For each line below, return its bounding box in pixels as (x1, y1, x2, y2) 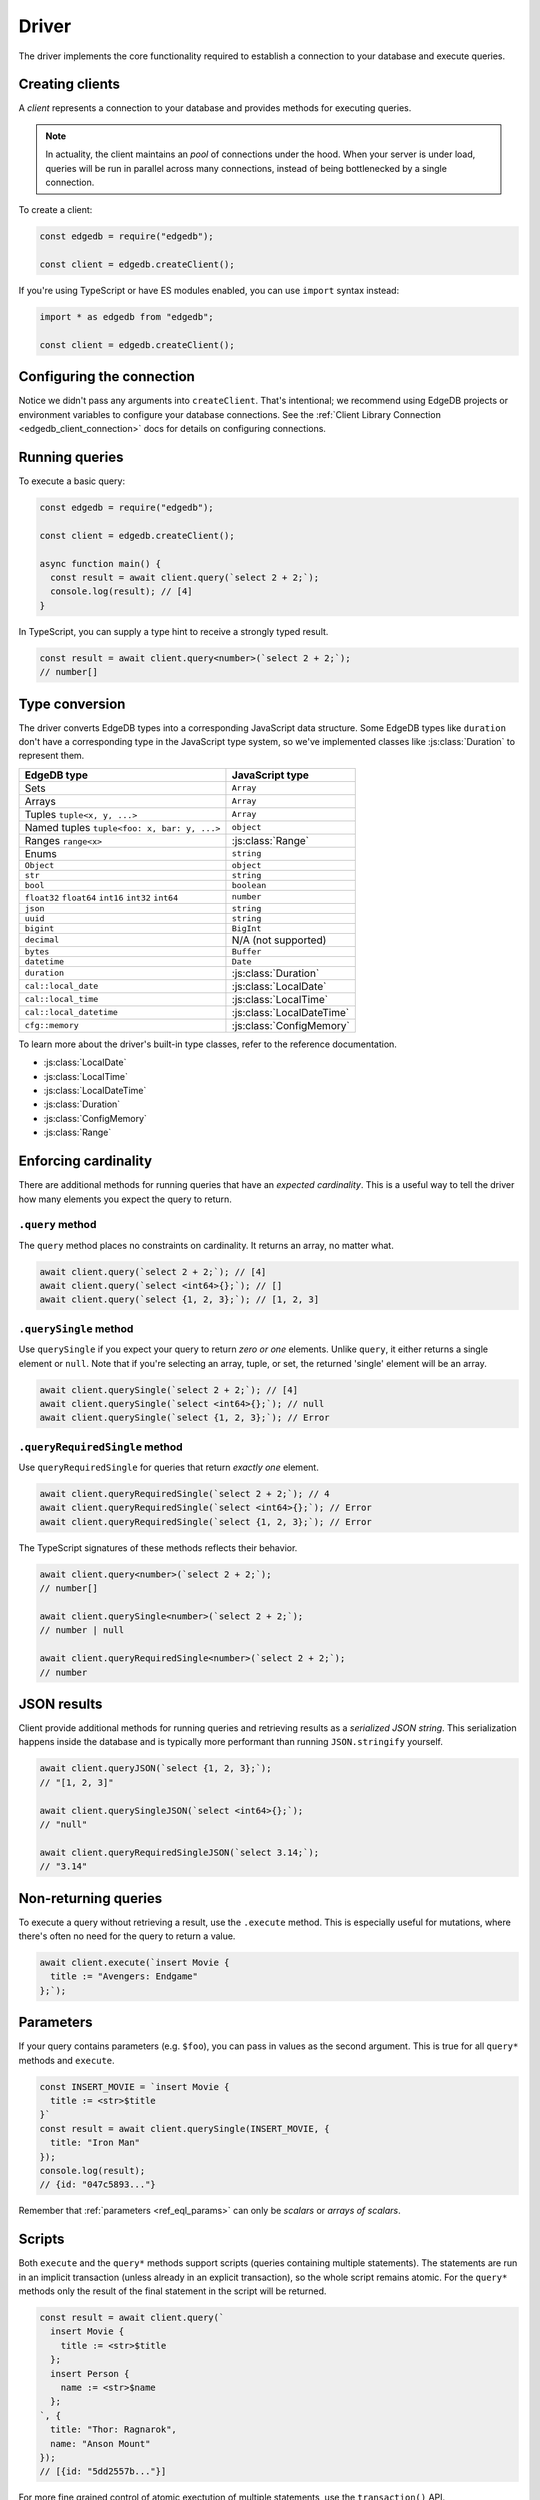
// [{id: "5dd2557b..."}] (39, 2466, 167, 2477)
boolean (231, 880, 267, 890)
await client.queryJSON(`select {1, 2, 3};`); (39, 1763, 272, 1774)
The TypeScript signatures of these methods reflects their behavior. (18, 1541, 298, 1554)
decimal (24, 935, 60, 945)
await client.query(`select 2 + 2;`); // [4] (39, 1266, 267, 1277)
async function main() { (39, 558, 162, 569)
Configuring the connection (18, 368, 195, 385)
